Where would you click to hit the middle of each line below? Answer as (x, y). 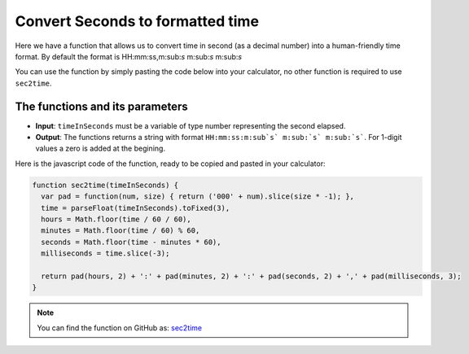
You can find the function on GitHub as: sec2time (120, 328)
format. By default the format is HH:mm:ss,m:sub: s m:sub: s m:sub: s (129, 56)
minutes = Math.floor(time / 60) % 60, (121, 231)
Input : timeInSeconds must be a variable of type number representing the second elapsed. (191, 125)
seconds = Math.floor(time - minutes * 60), (131, 242)
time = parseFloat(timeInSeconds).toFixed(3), (136, 208)
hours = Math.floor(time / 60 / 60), (116, 219)
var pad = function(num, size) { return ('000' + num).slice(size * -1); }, (197, 197)
